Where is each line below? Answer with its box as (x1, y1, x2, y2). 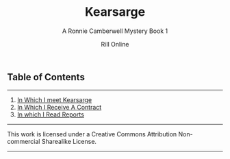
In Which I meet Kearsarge (16, 96, 92, 104)
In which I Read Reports (16, 110, 84, 119)
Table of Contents (7, 71, 86, 83)
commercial (7, 138, 40, 146)
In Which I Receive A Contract (16, 103, 102, 112)
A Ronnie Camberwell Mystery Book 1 (62, 27, 168, 35)
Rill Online (101, 40, 129, 48)
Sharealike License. (41, 138, 97, 146)
